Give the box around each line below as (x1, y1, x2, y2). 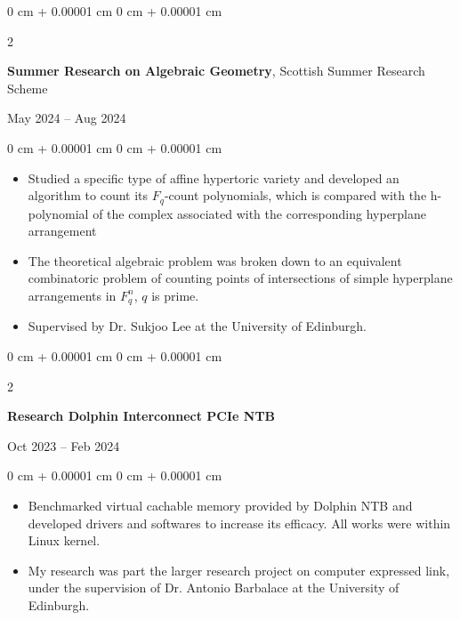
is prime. (151, 286, 199, 304)
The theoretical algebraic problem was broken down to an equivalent (28, 251, 402, 270)
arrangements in (28, 286, 117, 304)
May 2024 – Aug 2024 (7, 109, 126, 127)
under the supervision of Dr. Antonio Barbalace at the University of (28, 578, 399, 597)
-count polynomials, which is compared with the (164, 186, 427, 205)
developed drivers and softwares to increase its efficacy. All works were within (28, 513, 451, 532)
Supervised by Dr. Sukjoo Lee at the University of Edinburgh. (28, 317, 367, 335)
